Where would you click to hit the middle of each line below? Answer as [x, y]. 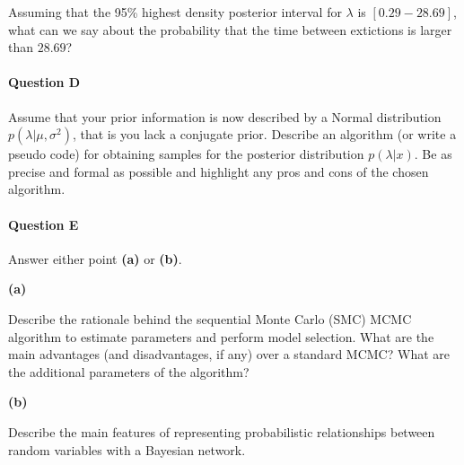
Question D [44, 82]
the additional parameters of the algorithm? [129, 371]
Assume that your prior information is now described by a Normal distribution [225, 116]
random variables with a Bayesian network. [127, 449]
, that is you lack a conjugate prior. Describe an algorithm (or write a [264, 134]
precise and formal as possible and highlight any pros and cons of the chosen [219, 171]
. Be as [433, 154]
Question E [44, 224]
